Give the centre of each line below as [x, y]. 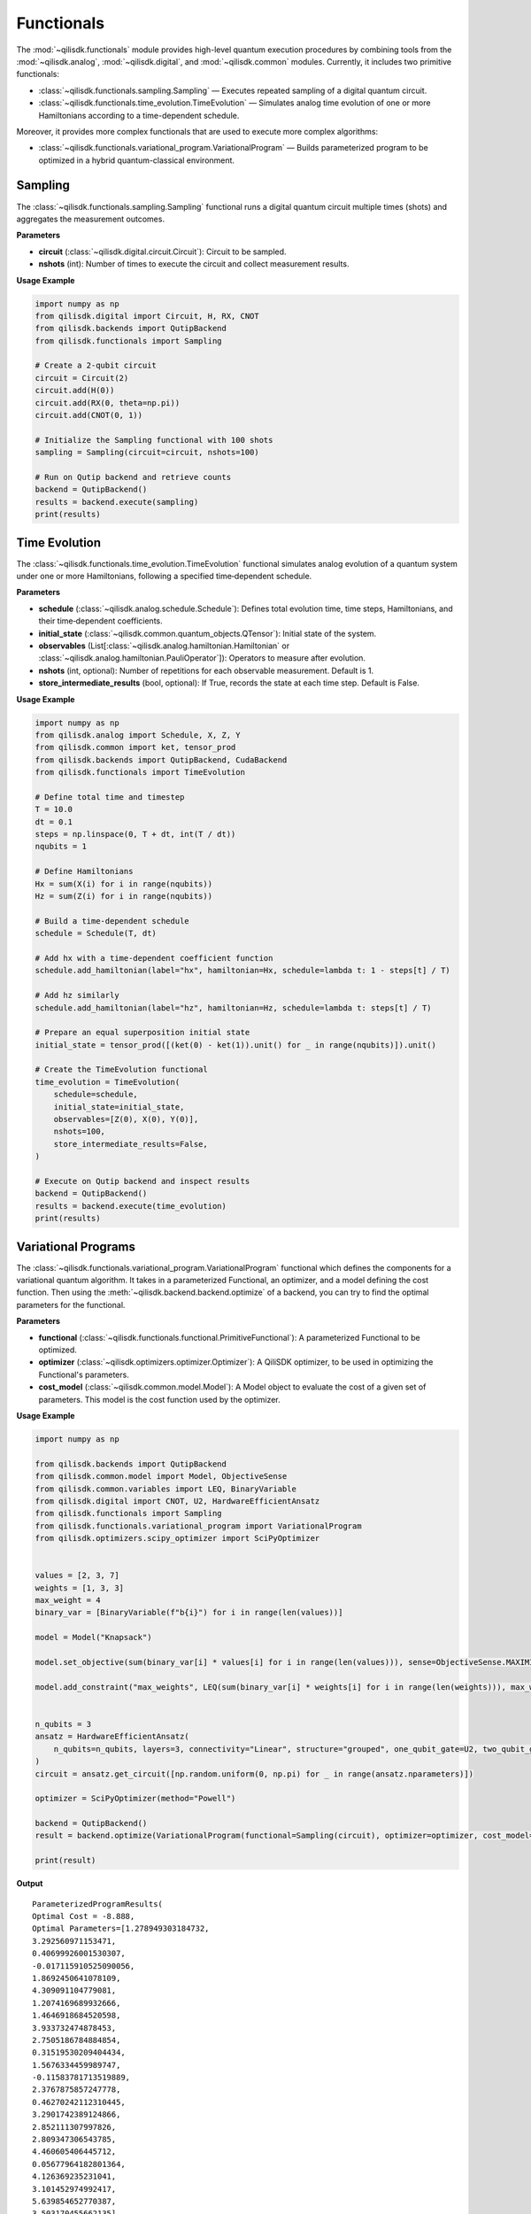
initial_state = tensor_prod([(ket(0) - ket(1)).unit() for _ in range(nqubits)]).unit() [236, 1045]
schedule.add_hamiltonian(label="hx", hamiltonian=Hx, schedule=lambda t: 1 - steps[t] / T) [242, 971]
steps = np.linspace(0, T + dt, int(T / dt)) [135, 834]
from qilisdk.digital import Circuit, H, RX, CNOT [147, 316]
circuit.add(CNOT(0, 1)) [89, 415]
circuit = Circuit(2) [82, 378]
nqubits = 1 [61, 847]
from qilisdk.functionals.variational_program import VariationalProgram [198, 1526]
